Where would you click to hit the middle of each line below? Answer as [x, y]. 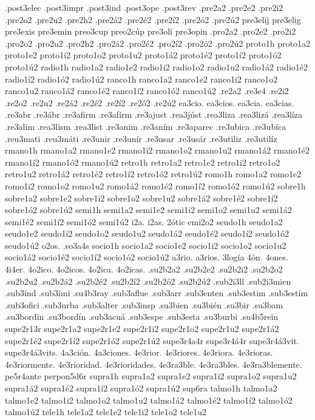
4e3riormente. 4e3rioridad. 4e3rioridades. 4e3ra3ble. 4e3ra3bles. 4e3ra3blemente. [154, 364]
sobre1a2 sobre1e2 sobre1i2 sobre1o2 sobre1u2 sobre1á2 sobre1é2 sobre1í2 [141, 198]
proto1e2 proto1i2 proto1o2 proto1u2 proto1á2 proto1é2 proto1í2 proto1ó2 [143, 55]
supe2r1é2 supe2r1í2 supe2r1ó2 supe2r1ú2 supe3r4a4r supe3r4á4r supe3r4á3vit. [152, 340]
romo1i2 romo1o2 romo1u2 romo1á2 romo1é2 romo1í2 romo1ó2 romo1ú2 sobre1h [155, 185]
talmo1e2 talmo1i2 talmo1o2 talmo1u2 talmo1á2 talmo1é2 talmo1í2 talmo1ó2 [149, 400]
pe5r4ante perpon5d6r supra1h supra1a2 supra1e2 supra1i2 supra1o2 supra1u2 [151, 376]
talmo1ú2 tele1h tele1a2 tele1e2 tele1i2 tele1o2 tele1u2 [106, 412]
